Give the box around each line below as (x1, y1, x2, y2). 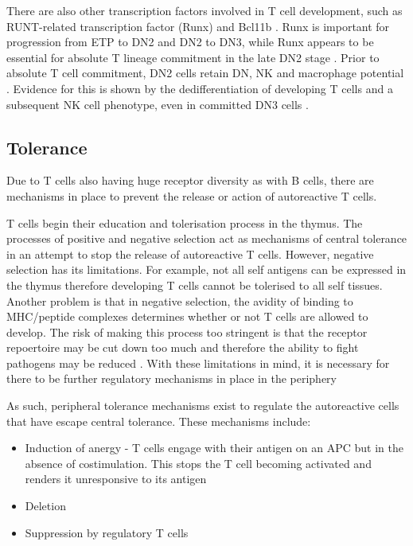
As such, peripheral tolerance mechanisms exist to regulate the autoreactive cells (6, 397, 399, 414)
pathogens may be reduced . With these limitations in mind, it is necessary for (6, 354, 390, 371)
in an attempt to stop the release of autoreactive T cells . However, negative (6, 245, 374, 262)
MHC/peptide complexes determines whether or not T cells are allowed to (6, 308, 368, 325)
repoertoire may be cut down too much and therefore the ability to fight (6, 339, 359, 356)
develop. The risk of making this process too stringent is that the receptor (6, 323, 368, 340)
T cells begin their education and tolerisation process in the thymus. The (6, 214, 363, 231)
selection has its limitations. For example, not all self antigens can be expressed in (6, 261, 407, 278)
